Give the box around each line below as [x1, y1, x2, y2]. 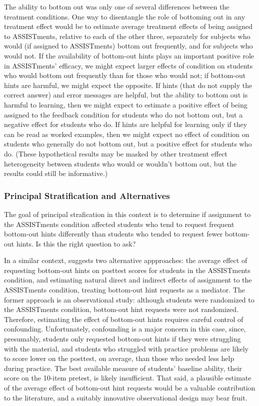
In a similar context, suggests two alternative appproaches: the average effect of [4, 255, 247, 265]
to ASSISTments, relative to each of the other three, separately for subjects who [4, 30, 250, 41]
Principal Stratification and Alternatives [4, 189, 170, 201]
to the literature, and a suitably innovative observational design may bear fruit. [4, 392, 247, 402]
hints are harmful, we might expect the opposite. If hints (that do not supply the [4, 79, 252, 90]
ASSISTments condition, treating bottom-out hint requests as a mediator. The [4, 284, 245, 295]
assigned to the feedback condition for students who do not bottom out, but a [4, 109, 243, 119]
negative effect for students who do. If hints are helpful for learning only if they [4, 119, 247, 129]
